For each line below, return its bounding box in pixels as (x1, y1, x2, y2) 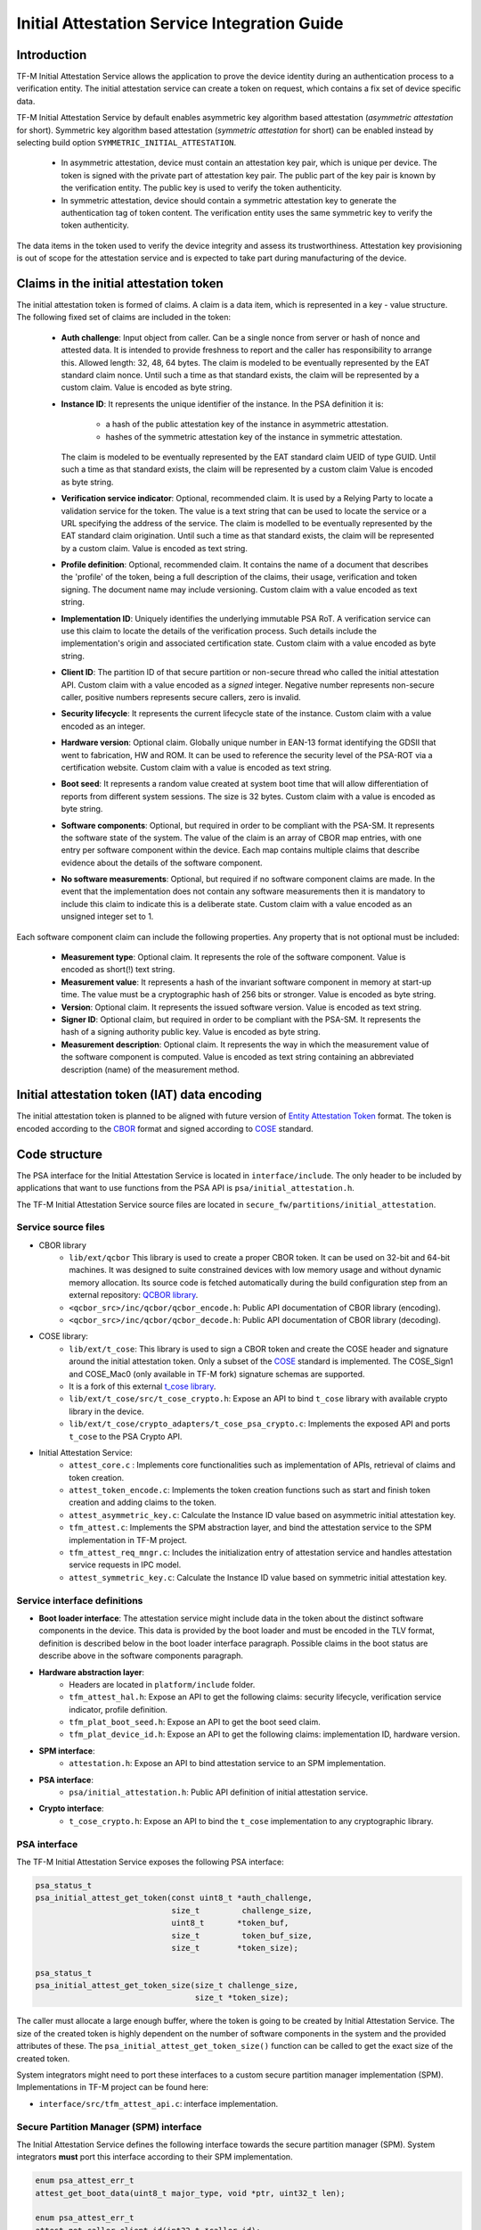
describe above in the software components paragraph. (38, 1650, 244, 1661)
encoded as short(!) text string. (61, 964, 175, 975)
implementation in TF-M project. (69, 1534, 187, 1545)
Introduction (16, 47, 87, 62)
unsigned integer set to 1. (61, 911, 154, 922)
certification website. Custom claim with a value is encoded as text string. (61, 762, 332, 772)
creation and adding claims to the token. (69, 1497, 217, 1507)
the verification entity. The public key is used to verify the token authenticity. (61, 183, 342, 194)
